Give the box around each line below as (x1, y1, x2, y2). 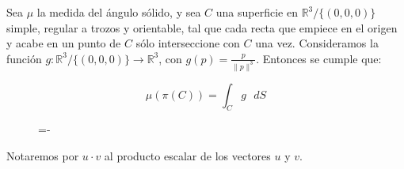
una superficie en (215, 4, 298, 20)
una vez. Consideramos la (255, 35, 379, 51)
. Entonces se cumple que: (256, 50, 382, 66)
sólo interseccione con (135, 35, 240, 51)
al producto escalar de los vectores (104, 148, 271, 164)
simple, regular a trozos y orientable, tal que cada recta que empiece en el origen (6, 19, 398, 36)
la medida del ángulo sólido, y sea (36, 4, 201, 20)
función (6, 50, 42, 66)
